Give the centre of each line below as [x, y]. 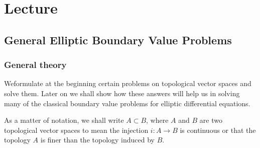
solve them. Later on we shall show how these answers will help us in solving [122, 93]
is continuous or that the [218, 130]
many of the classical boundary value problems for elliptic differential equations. [127, 103]
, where [157, 120]
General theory [35, 65]
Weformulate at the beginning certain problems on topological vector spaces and [128, 83]
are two [211, 120]
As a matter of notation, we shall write [64, 120]
